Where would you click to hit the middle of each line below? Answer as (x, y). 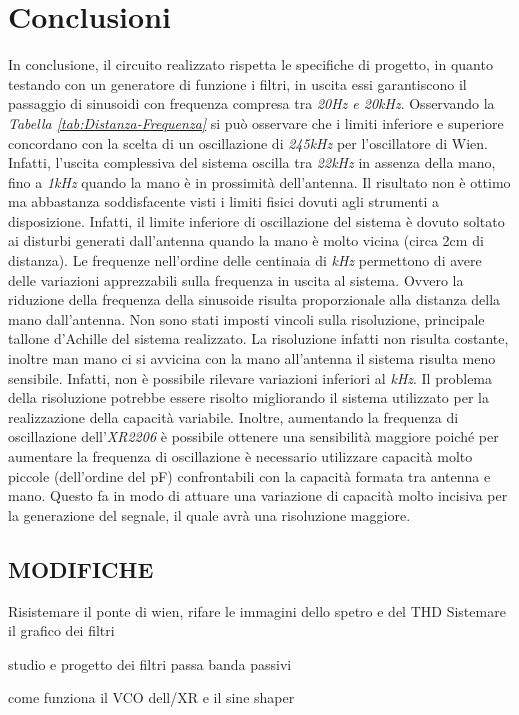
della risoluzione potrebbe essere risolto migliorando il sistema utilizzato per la (248, 397)
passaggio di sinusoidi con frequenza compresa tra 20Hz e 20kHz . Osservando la (251, 103)
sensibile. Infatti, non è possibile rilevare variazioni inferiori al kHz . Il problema (250, 377)
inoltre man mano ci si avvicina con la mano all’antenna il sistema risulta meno (252, 358)
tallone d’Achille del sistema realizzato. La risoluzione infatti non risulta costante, (258, 338)
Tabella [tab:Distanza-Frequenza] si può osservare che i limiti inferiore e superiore (256, 122)
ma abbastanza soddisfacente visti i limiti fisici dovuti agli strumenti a (224, 201)
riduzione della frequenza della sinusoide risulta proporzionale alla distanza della (254, 299)
